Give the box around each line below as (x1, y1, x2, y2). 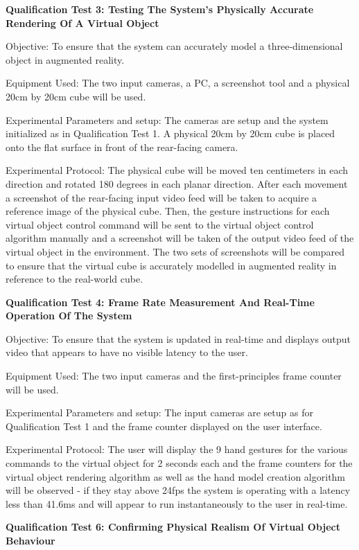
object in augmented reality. (6, 52, 125, 66)
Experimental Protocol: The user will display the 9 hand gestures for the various (6, 442, 348, 456)
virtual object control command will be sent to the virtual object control (6, 217, 314, 231)
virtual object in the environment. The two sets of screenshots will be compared (6, 244, 344, 258)
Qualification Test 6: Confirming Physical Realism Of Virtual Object (6, 520, 341, 534)
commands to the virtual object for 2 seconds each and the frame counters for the (6, 456, 353, 470)
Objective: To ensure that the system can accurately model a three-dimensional (6, 39, 343, 53)
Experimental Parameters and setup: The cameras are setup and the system (6, 112, 329, 127)
